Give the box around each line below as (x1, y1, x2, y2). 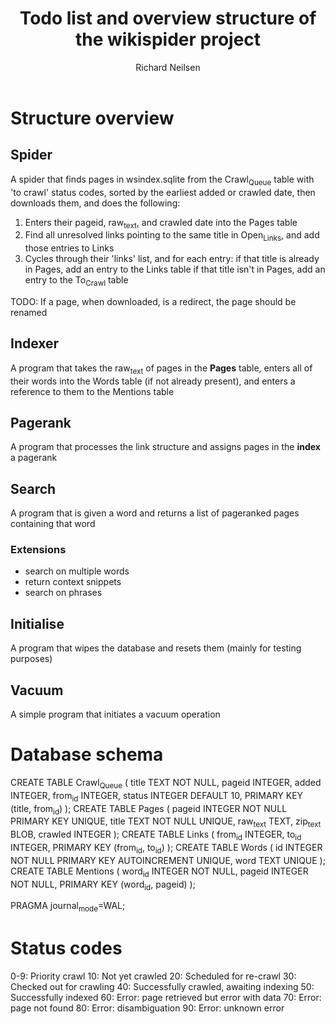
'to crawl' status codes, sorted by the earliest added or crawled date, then (10, 186, 316, 198)
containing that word (10, 518, 96, 530)
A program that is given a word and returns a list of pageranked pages (10, 507, 300, 519)
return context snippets (24, 576, 122, 588)
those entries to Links (24, 242, 115, 254)
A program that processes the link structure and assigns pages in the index (10, 441, 321, 453)
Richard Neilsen (135, 61, 201, 73)
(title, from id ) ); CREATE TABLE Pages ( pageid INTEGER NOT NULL (10, 802, 288, 817)
